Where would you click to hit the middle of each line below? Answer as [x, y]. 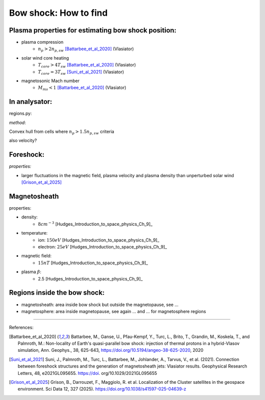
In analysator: [31, 102]
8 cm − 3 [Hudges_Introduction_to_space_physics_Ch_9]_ [95, 224]
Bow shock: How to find [58, 13]
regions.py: [20, 114]
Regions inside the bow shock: [57, 293]
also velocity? [23, 141]
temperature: [34, 233]
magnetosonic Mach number [50, 81]
